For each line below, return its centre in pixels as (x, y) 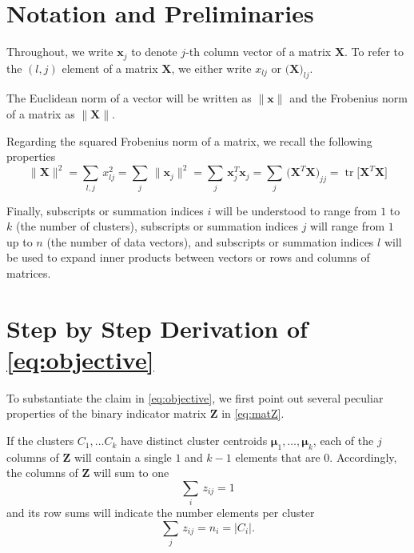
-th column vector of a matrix (259, 52)
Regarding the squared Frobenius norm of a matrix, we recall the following (189, 140)
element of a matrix (110, 68)
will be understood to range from (296, 210)
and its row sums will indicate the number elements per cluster (161, 513)
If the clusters (40, 441)
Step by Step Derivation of (157, 328)
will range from (348, 226)
